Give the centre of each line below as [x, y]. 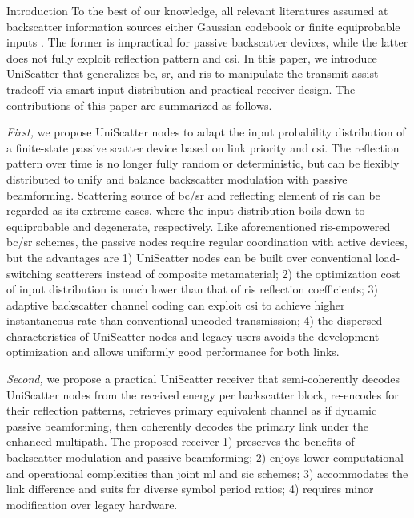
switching [30, 273]
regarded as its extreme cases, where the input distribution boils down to [186, 210]
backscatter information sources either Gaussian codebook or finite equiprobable [203, 26]
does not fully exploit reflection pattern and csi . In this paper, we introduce [192, 57]
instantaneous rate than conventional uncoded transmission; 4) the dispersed [195, 320]
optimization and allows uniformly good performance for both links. [173, 352]
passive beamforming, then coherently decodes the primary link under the [187, 425]
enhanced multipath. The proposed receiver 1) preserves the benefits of [181, 441]
